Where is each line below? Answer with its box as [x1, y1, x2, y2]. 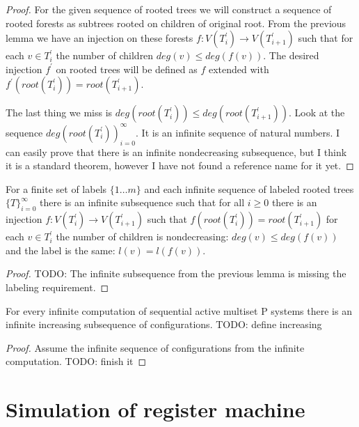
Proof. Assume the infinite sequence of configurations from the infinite [6, 340, 305, 355]
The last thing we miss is [6, 105, 113, 120]
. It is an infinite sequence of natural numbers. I [136, 125, 340, 139]
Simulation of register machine [6, 395, 305, 424]
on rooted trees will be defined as [56, 61, 198, 76]
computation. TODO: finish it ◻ [6, 354, 147, 368]
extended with [208, 61, 269, 76]
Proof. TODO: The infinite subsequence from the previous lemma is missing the [6, 266, 346, 281]
